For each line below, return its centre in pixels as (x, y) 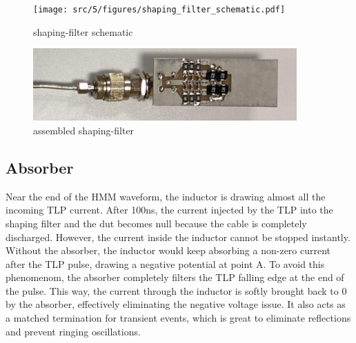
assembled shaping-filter (84, 130)
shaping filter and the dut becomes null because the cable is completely (156, 223)
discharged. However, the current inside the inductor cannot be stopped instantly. (178, 237)
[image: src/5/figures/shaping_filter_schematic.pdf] (159, 10)
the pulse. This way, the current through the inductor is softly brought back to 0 (176, 290)
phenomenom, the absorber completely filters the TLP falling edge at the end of (175, 277)
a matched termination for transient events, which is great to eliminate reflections (178, 318)
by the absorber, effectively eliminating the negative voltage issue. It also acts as (176, 304)
